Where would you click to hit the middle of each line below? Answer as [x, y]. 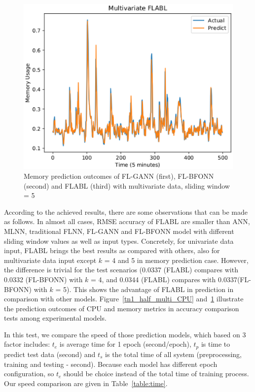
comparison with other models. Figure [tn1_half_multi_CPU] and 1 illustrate [124, 299]
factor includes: [27, 344]
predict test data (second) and [50, 354]
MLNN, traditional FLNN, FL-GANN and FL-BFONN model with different [119, 231]
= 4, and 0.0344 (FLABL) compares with [153, 279]
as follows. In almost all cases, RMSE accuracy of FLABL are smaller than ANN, [127, 221]
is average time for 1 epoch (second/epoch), [125, 344]
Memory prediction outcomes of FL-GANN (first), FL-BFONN [119, 176]
